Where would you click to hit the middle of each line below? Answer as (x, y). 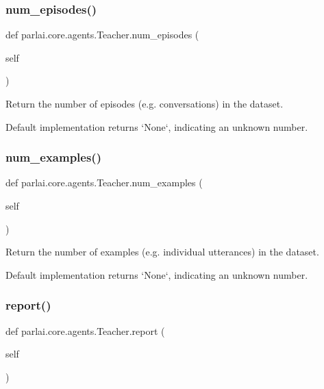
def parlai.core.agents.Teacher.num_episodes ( (102, 35)
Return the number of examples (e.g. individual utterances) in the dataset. (162, 252)
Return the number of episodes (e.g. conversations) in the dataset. (145, 103)
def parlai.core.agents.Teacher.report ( (85, 330)
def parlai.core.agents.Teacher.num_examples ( (104, 183)
